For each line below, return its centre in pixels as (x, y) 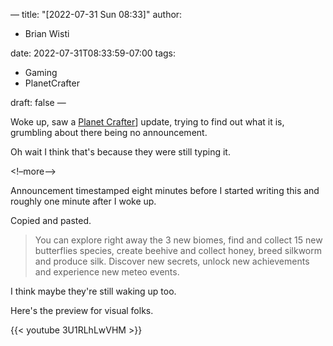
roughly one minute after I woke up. (83, 201)
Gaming (41, 72)
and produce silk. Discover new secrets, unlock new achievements (172, 261)
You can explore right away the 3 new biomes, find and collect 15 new (178, 240)
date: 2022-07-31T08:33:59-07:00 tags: (93, 53)
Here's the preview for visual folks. (82, 310)
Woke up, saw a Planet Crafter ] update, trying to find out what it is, (147, 122)
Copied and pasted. (51, 220)
